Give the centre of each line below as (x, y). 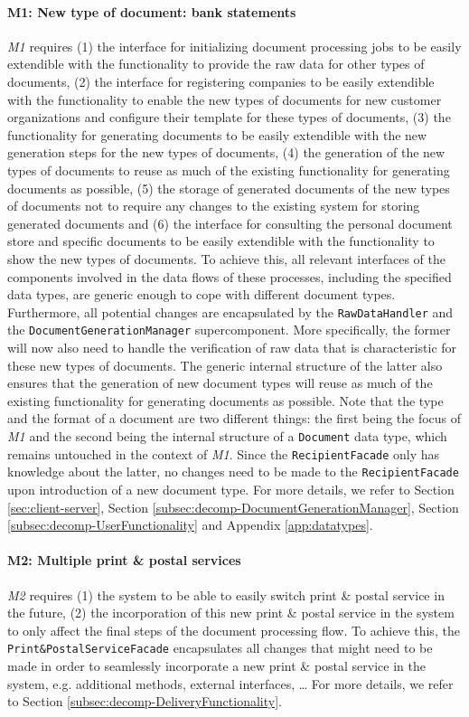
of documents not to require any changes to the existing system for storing (214, 206)
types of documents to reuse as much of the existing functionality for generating (229, 170)
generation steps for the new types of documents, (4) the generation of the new (226, 152)
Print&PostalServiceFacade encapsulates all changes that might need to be (220, 648)
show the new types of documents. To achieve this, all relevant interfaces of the (226, 258)
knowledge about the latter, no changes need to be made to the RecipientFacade (233, 472)
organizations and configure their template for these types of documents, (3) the (229, 117)
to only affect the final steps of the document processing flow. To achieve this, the (234, 630)
